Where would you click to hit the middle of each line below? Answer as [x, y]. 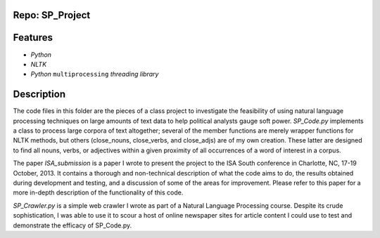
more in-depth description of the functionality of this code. [98, 192]
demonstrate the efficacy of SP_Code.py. [72, 225]
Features [33, 38]
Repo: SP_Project [52, 15]
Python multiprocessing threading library [95, 74]
